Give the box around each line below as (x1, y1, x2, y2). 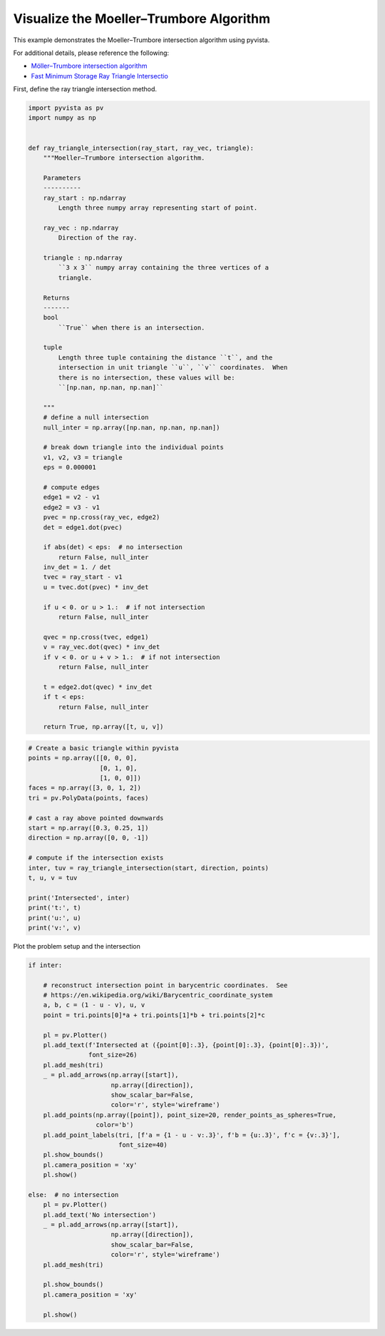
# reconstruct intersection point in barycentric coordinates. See (43, 981, 288, 989)
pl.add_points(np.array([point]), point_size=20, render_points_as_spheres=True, (43, 1111, 337, 1119)
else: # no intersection (28, 1190, 119, 1198)
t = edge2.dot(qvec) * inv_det (43, 683, 153, 691)
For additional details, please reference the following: (13, 49, 170, 57)
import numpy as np (28, 114, 96, 122)
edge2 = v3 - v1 (43, 503, 100, 511)
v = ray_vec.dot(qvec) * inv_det (43, 643, 160, 651)
